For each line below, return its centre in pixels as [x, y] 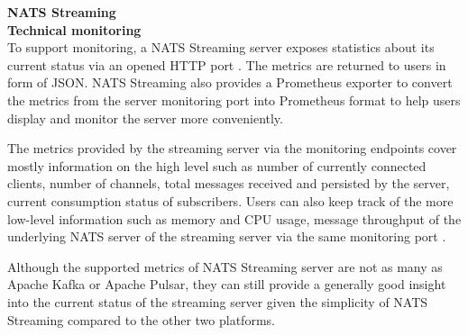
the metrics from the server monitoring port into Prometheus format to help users [234, 100]
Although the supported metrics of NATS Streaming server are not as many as [225, 266]
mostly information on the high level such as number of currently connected [217, 165]
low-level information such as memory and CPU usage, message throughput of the [234, 218]
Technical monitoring [74, 29]
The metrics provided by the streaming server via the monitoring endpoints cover [232, 148]
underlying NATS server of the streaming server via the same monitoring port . [227, 236]
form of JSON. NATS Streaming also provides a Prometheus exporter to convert [230, 82]
